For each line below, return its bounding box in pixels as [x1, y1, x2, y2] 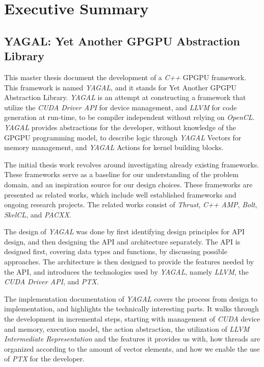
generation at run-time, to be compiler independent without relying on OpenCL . [4, 112, 255, 123]
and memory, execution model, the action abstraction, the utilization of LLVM [4, 323, 250, 334]
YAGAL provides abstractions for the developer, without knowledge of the [4, 121, 236, 132]
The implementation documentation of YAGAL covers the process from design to [4, 293, 258, 304]
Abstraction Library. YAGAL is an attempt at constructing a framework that [4, 92, 246, 103]
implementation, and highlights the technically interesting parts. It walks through [4, 303, 259, 314]
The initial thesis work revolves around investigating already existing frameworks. [4, 159, 259, 169]
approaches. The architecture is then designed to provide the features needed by [4, 256, 254, 267]
